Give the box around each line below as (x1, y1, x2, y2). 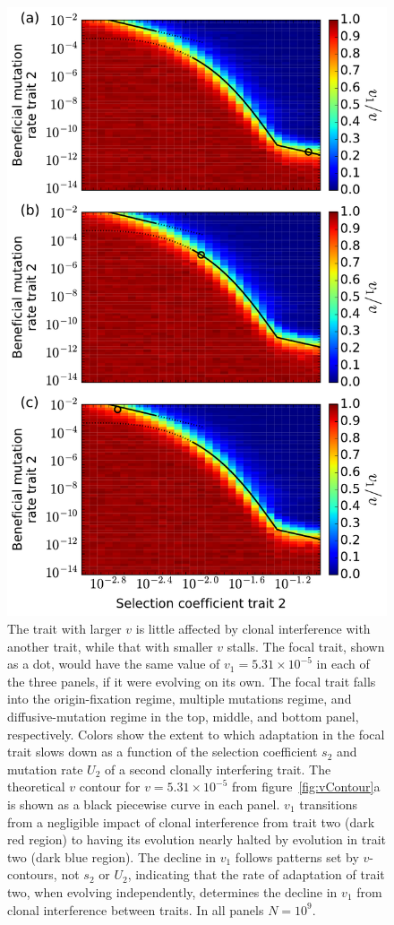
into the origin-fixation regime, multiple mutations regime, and (7, 689, 352, 708)
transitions (299, 794, 357, 813)
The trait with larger (7, 619, 122, 638)
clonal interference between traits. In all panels (7, 900, 264, 919)
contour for (79, 777, 141, 796)
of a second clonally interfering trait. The (105, 759, 331, 778)
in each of (316, 654, 370, 673)
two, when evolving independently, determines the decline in (7, 882, 338, 901)
